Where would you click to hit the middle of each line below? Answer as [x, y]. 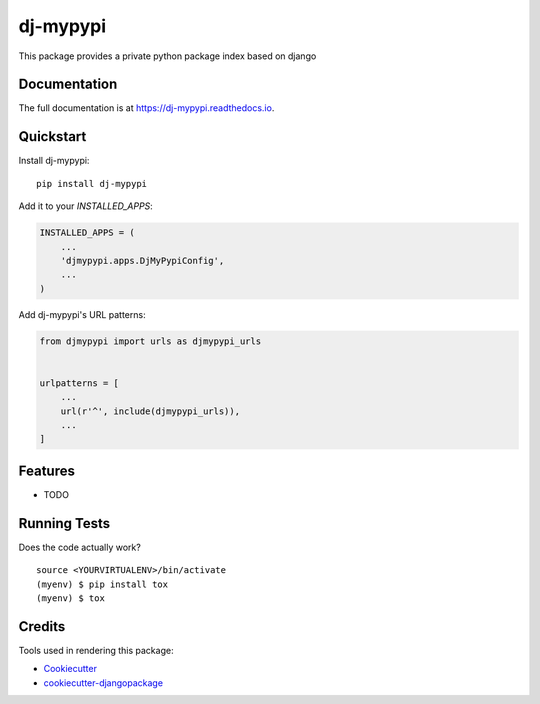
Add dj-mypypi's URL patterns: [82, 314]
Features [46, 470]
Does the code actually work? [80, 547]
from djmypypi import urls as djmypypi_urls [150, 341]
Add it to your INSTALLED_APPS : [86, 206]
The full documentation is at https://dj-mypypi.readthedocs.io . [146, 108]
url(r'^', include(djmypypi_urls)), [150, 411]
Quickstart [52, 136]
